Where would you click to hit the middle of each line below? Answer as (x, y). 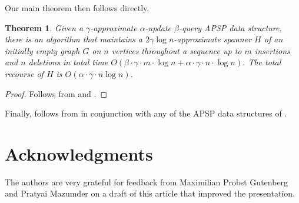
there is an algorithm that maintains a (74, 39)
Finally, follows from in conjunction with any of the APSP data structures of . (146, 113)
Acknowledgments (79, 153)
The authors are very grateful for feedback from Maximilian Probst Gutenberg (147, 182)
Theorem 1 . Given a (44, 27)
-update (158, 27)
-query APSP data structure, (230, 27)
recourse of (24, 73)
